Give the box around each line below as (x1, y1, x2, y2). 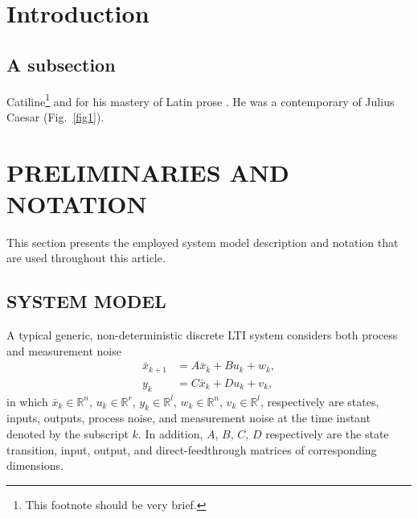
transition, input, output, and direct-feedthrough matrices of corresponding (6, 441, 377, 458)
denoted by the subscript (6, 425, 129, 442)
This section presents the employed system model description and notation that (6, 233, 399, 250)
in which (6, 393, 48, 409)
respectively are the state (265, 425, 389, 442)
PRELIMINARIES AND (6, 155, 289, 188)
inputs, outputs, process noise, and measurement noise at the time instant (6, 409, 371, 426)
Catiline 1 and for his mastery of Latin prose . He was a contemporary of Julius (6, 90, 395, 109)
